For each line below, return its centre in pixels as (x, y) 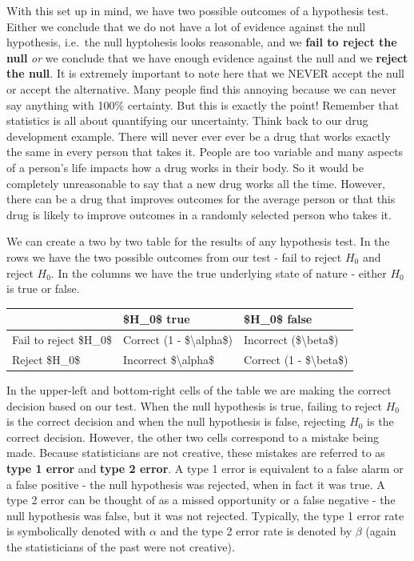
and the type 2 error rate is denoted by (256, 531)
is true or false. (43, 289)
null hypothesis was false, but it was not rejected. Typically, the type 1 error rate (205, 515)
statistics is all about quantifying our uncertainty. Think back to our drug (187, 120)
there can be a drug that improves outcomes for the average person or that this (201, 199)
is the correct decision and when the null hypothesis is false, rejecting (176, 421)
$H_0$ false (278, 319)
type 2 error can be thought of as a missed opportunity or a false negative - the (201, 500)
